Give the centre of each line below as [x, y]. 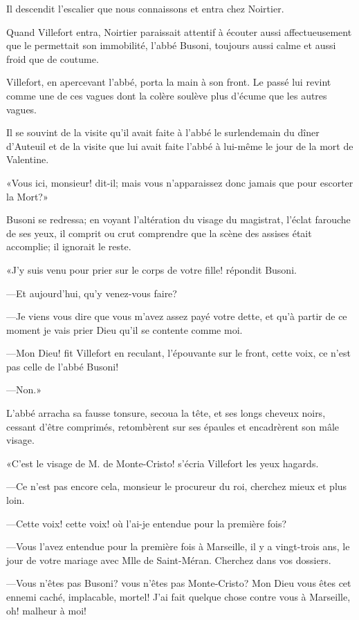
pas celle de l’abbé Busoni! [63, 366]
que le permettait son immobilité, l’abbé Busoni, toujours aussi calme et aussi [171, 45]
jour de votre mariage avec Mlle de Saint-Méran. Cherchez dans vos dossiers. [169, 560]
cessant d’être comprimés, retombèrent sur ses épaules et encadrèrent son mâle [173, 426]
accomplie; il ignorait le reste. [69, 246]
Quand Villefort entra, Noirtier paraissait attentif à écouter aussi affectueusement [179, 31]
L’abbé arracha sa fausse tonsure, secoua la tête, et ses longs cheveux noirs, [166, 413]
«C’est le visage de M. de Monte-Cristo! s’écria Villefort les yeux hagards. [163, 463]
